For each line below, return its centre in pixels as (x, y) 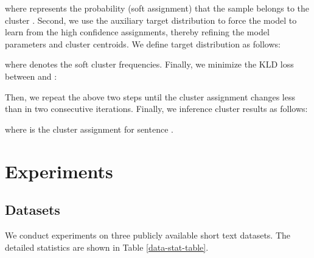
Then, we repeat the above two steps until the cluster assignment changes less (150, 96)
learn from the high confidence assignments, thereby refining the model (137, 32)
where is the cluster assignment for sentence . (89, 129)
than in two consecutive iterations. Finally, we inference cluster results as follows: (156, 109)
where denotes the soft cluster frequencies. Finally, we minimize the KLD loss (149, 64)
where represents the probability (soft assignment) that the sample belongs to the (157, 8)
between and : (31, 76)
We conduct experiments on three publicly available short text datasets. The (148, 235)
